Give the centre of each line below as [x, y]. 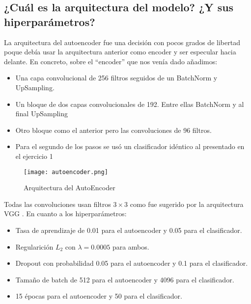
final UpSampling [42, 114]
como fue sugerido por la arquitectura [187, 204]
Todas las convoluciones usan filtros [57, 204]
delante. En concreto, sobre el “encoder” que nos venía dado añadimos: [111, 61]
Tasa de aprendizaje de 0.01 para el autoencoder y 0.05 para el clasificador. [129, 230]
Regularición [34, 246]
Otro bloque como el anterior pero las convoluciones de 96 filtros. [113, 130]
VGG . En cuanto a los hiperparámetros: [65, 214]
